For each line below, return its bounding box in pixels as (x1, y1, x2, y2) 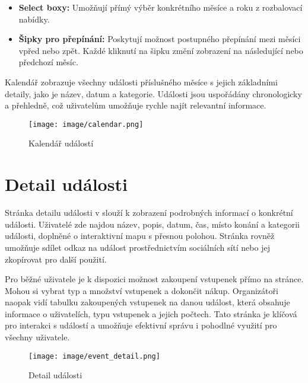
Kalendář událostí (28, 137, 94, 149)
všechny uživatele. (5, 331, 70, 343)
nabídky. (18, 12, 50, 25)
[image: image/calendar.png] (28, 120, 144, 129)
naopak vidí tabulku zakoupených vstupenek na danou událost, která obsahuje (5, 296, 290, 308)
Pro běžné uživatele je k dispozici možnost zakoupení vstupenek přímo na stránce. (5, 273, 304, 285)
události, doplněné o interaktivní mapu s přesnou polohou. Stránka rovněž (5, 229, 275, 242)
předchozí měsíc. (18, 56, 78, 68)
